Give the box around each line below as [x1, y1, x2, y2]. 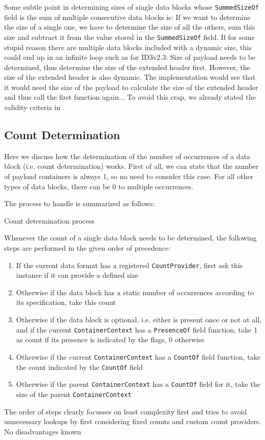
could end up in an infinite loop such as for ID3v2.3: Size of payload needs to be [4, 52, 256, 62]
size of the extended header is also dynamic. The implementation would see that [4, 72, 256, 82]
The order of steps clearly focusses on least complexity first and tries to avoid [4, 406, 247, 416]
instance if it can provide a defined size [16, 270, 139, 280]
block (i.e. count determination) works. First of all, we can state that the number [4, 161, 259, 171]
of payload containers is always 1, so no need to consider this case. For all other [4, 171, 254, 182]
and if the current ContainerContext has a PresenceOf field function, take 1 [16, 324, 258, 335]
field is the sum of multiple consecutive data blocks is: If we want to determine [4, 11, 251, 22]
